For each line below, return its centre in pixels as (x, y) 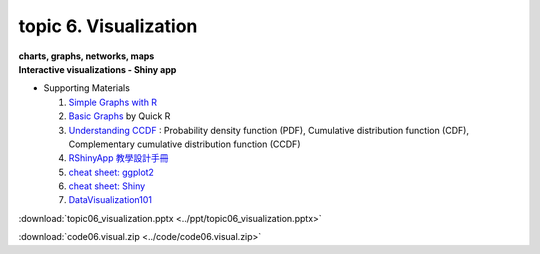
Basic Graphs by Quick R (119, 116)
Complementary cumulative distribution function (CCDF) (184, 144)
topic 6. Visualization (108, 26)
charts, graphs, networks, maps (86, 56)
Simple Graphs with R (113, 102)
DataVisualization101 (110, 200)
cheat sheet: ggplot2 (111, 172)
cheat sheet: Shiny (107, 186)
